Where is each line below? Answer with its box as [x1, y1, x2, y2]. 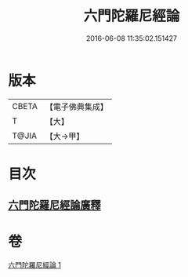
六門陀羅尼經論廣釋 [8, 199, 101, 212]
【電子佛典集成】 [45, 101, 108, 112]
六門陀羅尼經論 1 [8, 261, 61, 270]
